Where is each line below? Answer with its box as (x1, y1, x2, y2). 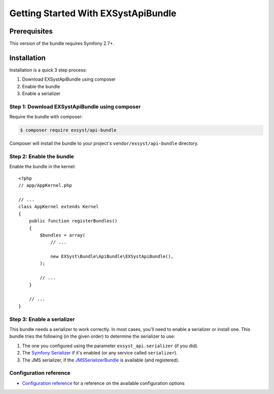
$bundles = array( (40, 232, 86, 238)
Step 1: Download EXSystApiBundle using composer (9, 103, 141, 110)
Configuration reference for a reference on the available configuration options (22, 380, 185, 386)
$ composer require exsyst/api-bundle (20, 127, 117, 133)
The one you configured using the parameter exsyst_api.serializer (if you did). (22, 343, 199, 349)
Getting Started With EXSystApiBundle (9, 8, 177, 19)
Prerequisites (9, 27, 53, 36)
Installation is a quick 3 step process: (9, 67, 87, 73)
